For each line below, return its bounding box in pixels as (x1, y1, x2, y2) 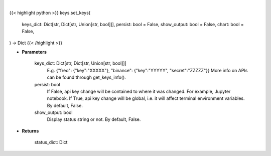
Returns (22, 128, 39, 134)
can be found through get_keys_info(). (47, 74, 126, 80)
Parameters (22, 49, 47, 55)
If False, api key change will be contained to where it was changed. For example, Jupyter (47, 88, 231, 94)
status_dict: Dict (34, 139, 68, 145)
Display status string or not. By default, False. (47, 116, 141, 122)
